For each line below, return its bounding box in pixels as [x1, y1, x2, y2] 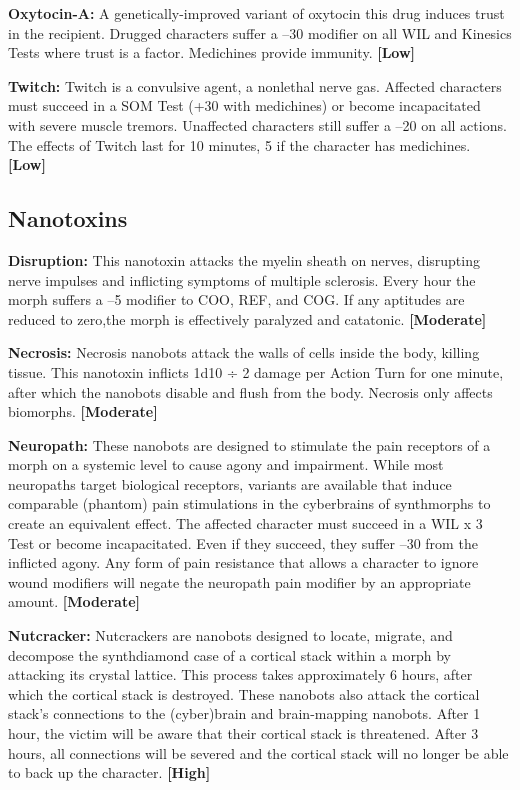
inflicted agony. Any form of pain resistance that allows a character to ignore [8, 552, 479, 573]
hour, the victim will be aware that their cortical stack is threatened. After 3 [8, 723, 479, 744]
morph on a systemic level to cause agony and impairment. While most [8, 454, 444, 475]
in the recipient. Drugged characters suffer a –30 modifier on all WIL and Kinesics [8, 22, 512, 43]
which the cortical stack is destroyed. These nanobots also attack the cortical [8, 683, 480, 704]
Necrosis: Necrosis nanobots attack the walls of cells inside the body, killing [8, 342, 480, 363]
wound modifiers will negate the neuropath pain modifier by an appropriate [8, 571, 471, 592]
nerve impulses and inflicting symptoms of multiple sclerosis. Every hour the [8, 269, 476, 290]
